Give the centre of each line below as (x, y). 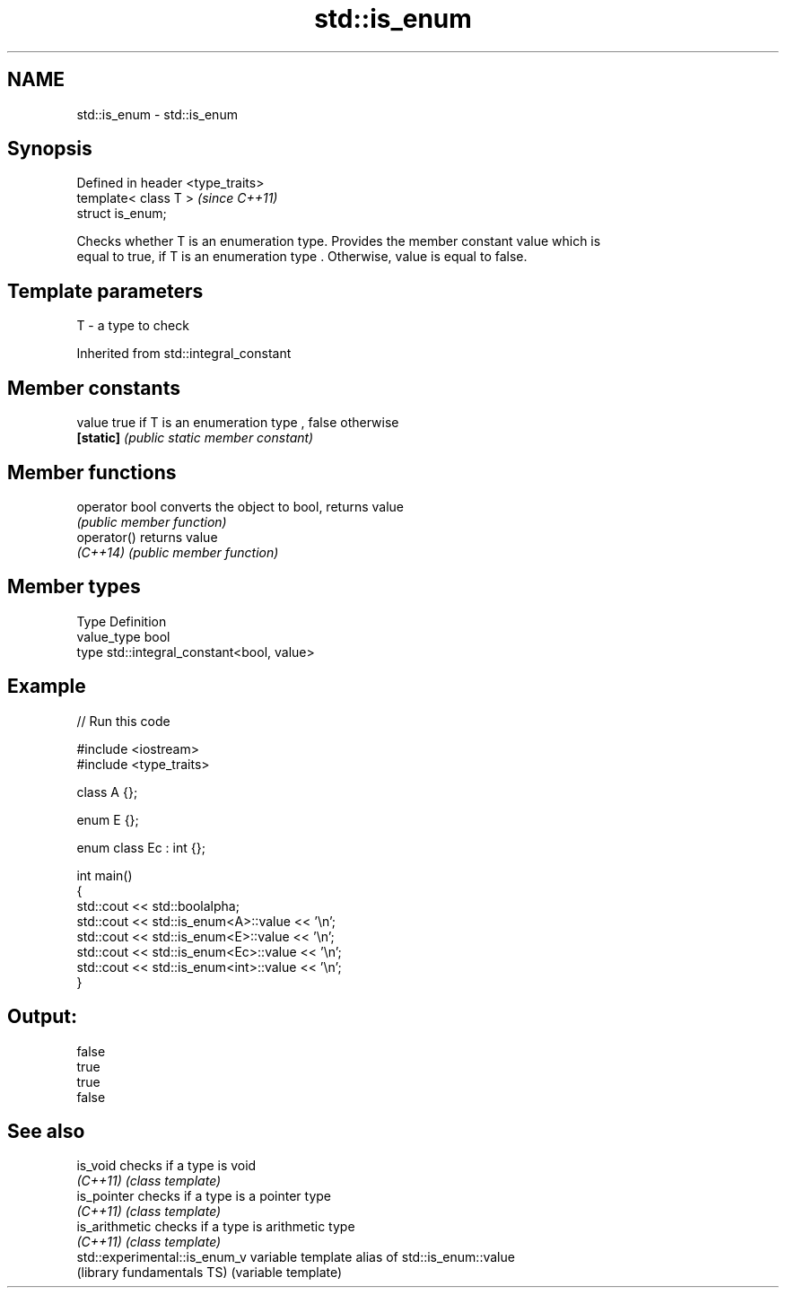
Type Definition (122, 621)
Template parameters (105, 291)
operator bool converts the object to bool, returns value (240, 506)
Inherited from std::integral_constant (184, 354)
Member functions (92, 472)
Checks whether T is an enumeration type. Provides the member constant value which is (339, 241)
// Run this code (123, 721)
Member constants (94, 388)
